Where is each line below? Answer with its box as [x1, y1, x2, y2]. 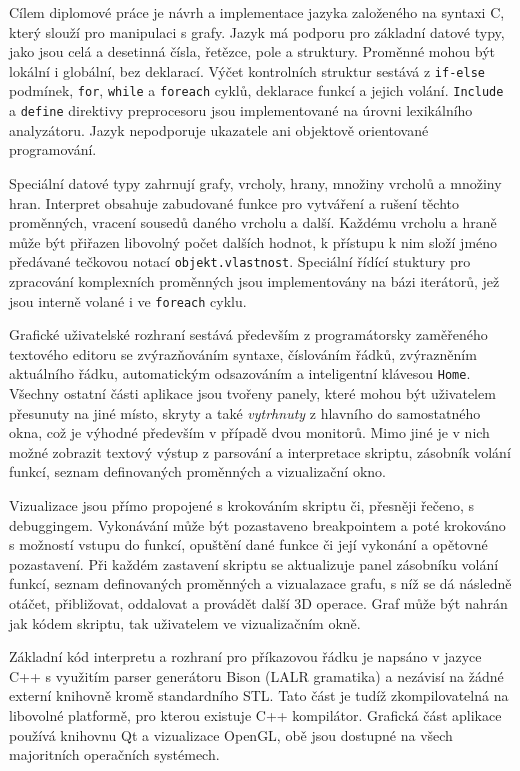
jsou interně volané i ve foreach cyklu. [9, 290, 247, 311]
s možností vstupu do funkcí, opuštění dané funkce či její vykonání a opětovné [9, 534, 488, 555]
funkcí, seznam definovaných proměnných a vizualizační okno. [9, 461, 386, 482]
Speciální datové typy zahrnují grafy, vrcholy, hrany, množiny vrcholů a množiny [9, 172, 502, 193]
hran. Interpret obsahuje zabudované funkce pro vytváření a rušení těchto [9, 192, 459, 213]
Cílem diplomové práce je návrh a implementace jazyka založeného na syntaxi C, [9, 2, 505, 22]
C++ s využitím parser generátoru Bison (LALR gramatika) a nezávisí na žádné [9, 665, 504, 686]
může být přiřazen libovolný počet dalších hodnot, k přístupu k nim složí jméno [9, 231, 498, 252]
